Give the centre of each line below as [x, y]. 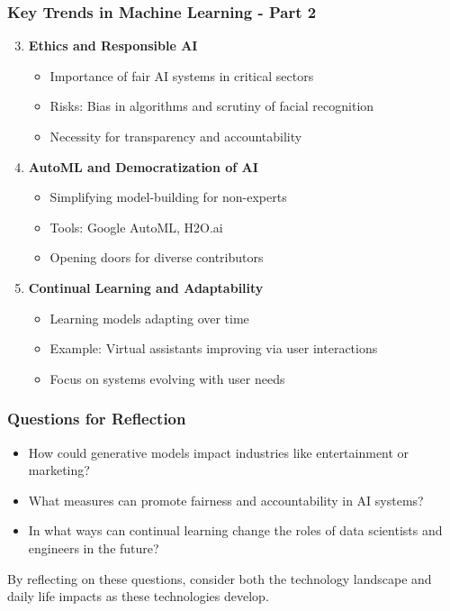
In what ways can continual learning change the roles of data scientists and [235, 530]
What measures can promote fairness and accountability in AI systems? [226, 500]
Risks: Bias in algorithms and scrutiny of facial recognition [212, 106]
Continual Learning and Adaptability [146, 287]
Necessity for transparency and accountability [176, 136]
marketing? [59, 470]
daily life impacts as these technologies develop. [138, 596]
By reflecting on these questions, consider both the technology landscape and [220, 578]
